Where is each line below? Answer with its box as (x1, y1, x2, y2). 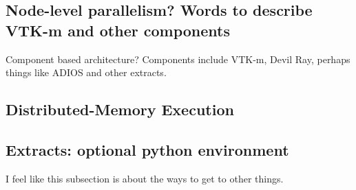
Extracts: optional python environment (6, 139, 289, 160)
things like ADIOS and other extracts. (6, 65, 167, 80)
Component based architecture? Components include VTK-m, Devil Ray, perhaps (6, 51, 350, 66)
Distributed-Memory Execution (6, 99, 234, 120)
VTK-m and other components (6, 19, 230, 40)
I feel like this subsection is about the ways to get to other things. (6, 171, 284, 185)
